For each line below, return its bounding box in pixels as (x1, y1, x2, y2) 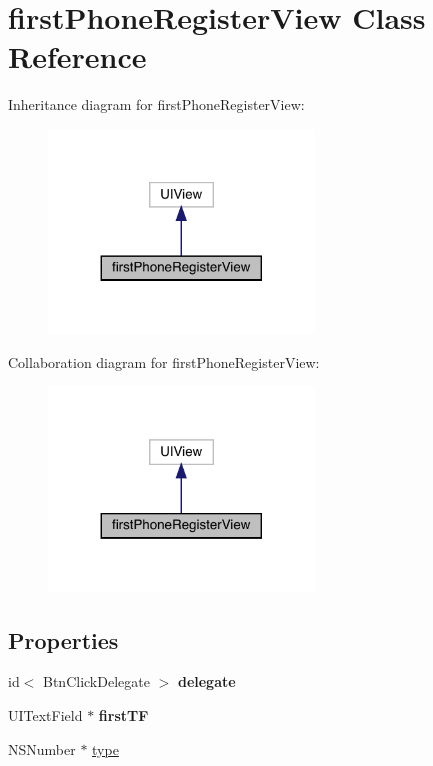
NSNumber (8, 738, 76, 759)
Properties (8, 624, 119, 655)
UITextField (8, 705, 83, 726)
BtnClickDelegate (43, 671, 150, 692)
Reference (8, 36, 147, 77)
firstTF (98, 705, 149, 726)
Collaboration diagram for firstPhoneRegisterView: (8, 351, 320, 372)
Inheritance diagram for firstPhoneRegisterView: (8, 94, 305, 115)
